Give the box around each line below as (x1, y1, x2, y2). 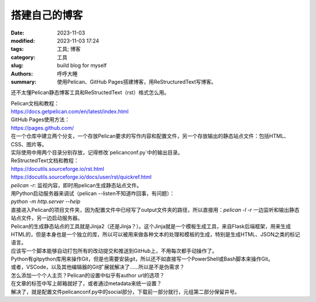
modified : (11, 37, 35, 44)
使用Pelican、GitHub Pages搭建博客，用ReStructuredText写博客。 (57, 78, 217, 85)
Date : (11, 29, 25, 36)
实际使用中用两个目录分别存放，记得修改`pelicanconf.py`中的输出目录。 (11, 149, 184, 156)
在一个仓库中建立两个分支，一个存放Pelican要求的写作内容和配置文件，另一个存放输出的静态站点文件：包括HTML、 (11, 132, 290, 140)
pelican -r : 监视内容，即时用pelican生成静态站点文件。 (11, 181, 142, 188)
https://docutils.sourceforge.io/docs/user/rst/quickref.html (11, 173, 152, 181)
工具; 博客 (57, 46, 81, 53)
